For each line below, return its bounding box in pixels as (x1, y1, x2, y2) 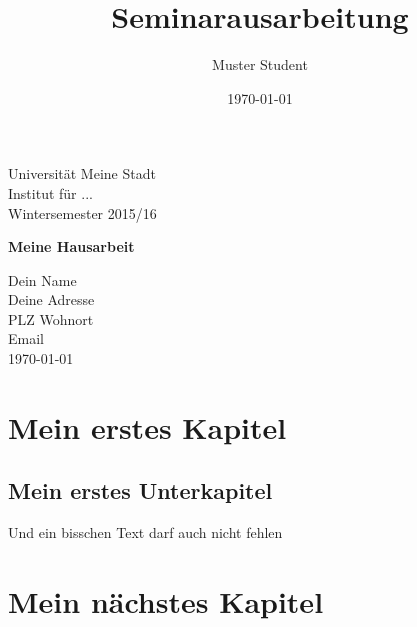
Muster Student (212, 54, 308, 75)
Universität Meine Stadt (8, 163, 156, 184)
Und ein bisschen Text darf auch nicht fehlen (8, 522, 283, 543)
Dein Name (8, 269, 77, 290)
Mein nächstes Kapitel (8, 581, 324, 622)
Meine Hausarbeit (8, 236, 135, 257)
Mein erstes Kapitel (8, 406, 287, 447)
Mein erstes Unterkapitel (8, 475, 273, 506)
